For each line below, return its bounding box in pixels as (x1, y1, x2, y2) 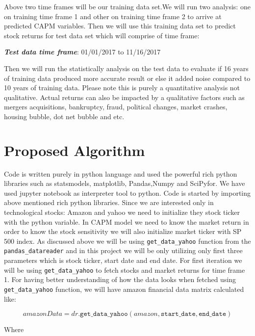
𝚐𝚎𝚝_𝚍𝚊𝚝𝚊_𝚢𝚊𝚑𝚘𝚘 (80, 310, 128, 318)
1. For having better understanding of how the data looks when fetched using (4, 274, 236, 284)
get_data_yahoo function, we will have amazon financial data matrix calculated (4, 284, 244, 294)
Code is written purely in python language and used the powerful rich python (4, 168, 237, 179)
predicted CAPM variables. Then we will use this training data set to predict (4, 21, 236, 31)
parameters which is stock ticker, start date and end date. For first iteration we (4, 255, 242, 265)
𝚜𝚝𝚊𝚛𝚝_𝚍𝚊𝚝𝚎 (160, 310, 196, 318)
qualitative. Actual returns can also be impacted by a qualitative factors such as (4, 92, 245, 102)
